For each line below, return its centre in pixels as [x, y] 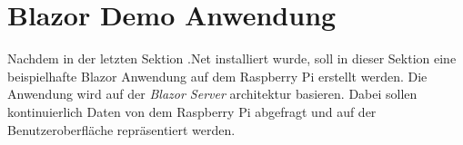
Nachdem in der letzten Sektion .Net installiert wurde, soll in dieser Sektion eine [232, 58]
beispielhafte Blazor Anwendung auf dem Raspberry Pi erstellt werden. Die [217, 76]
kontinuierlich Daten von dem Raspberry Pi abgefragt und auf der [192, 111]
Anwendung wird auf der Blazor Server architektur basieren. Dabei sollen [212, 94]
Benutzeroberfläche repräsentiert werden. [121, 129]
